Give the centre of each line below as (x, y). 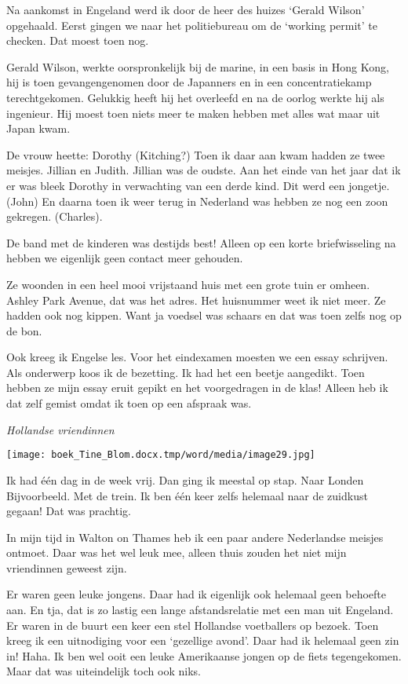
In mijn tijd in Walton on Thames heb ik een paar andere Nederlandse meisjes (195, 537)
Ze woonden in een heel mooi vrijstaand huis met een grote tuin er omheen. (188, 284)
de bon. (24, 330)
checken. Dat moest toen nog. (78, 40)
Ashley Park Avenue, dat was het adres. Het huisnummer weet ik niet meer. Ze (196, 300)
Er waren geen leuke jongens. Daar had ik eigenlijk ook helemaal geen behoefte (196, 594)
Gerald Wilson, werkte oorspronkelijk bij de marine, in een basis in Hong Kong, (198, 66)
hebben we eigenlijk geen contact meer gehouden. (125, 258)
